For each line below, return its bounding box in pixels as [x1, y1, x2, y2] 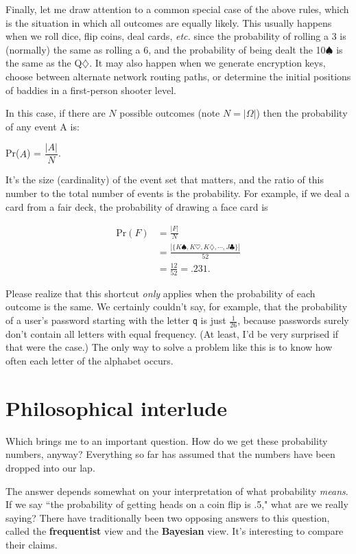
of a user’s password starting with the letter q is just [5, 313, 226, 327]
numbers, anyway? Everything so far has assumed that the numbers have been [5, 447, 335, 461]
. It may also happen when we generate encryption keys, [89, 56, 326, 70]
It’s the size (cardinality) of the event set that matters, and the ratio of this [5, 172, 324, 187]
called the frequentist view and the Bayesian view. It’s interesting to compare [5, 524, 344, 538]
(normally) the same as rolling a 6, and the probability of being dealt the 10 [5, 42, 326, 56]
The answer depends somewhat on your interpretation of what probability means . [5, 483, 348, 498]
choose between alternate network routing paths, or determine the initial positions [5, 69, 351, 83]
